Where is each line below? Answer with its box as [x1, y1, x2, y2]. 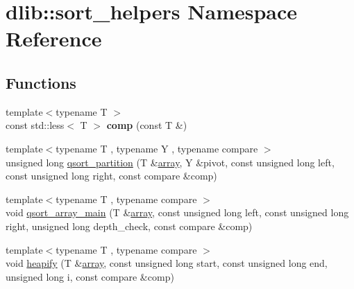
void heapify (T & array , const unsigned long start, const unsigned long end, [6, 256, 328, 270]
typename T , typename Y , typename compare [56, 141, 258, 155]
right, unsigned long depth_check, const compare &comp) [6, 218, 253, 233]
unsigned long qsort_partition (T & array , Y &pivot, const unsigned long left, [6, 155, 335, 169]
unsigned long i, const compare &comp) [6, 269, 174, 283]
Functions [6, 71, 76, 93]
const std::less [6, 118, 65, 132]
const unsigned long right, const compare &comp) [6, 168, 217, 183]
